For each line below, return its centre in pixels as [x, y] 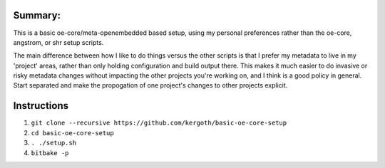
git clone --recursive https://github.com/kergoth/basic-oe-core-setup [159, 123]
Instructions [41, 106]
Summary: [37, 15]
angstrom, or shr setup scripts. [58, 42]
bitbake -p [50, 153]
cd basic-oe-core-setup [72, 133]
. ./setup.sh [54, 143]
